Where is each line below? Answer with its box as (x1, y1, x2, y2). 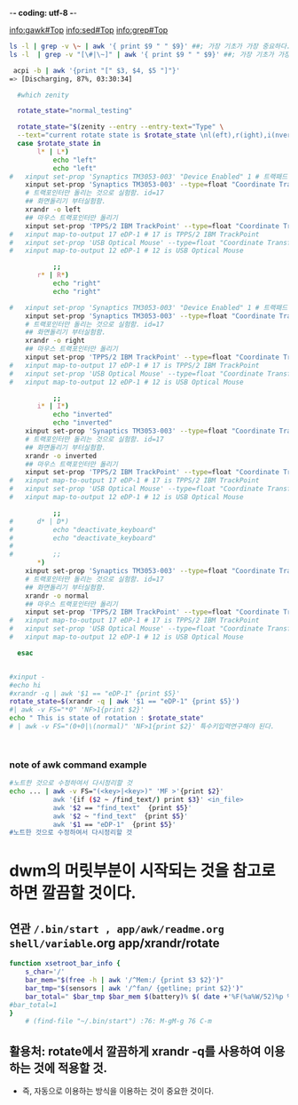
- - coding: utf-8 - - (9, 8, 77, 18)
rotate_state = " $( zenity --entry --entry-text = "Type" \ (17, 123, 224, 131)
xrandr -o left (25, 205, 82, 214)
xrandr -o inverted (25, 451, 98, 460)
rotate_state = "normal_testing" (17, 107, 133, 115)
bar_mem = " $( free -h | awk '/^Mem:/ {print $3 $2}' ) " (25, 976, 224, 985)
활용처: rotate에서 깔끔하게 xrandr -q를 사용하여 (9, 1044, 262, 1059)
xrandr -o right (25, 337, 86, 346)
